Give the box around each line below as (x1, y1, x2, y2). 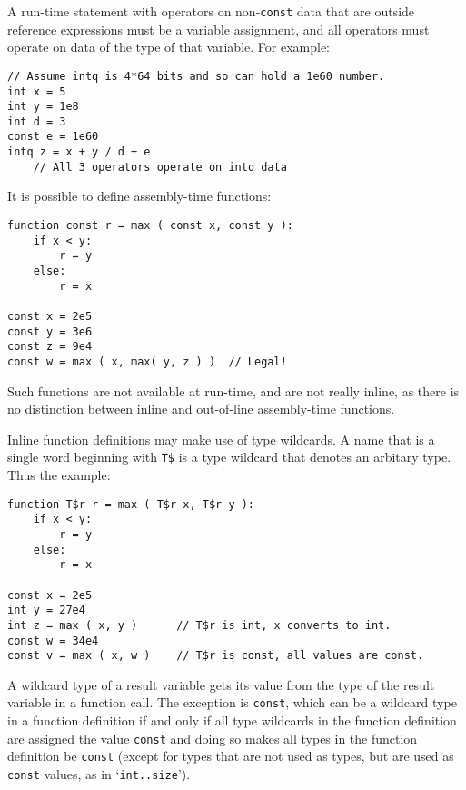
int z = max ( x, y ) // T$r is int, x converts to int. (7, 618, 392, 632)
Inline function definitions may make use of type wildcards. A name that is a (7, 429, 435, 448)
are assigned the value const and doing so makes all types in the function (7, 728, 418, 747)
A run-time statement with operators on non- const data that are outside (7, 2, 415, 20)
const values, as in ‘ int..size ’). (7, 765, 191, 783)
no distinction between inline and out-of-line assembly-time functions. (7, 399, 395, 418)
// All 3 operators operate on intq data (33, 160, 287, 174)
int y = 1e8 (7, 100, 79, 114)
